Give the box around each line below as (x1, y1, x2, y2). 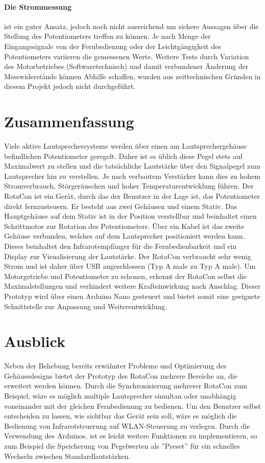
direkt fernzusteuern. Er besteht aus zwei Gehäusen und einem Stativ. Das (4, 200, 237, 211)
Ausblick (4, 331, 66, 352)
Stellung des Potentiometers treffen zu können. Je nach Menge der (4, 31, 211, 41)
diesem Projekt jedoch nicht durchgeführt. (4, 81, 136, 91)
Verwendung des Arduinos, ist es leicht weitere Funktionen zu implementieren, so (4, 430, 257, 441)
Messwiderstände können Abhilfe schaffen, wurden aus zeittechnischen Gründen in (4, 71, 261, 81)
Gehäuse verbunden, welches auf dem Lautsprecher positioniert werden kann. (4, 230, 245, 241)
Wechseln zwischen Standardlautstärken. (4, 450, 130, 461)
